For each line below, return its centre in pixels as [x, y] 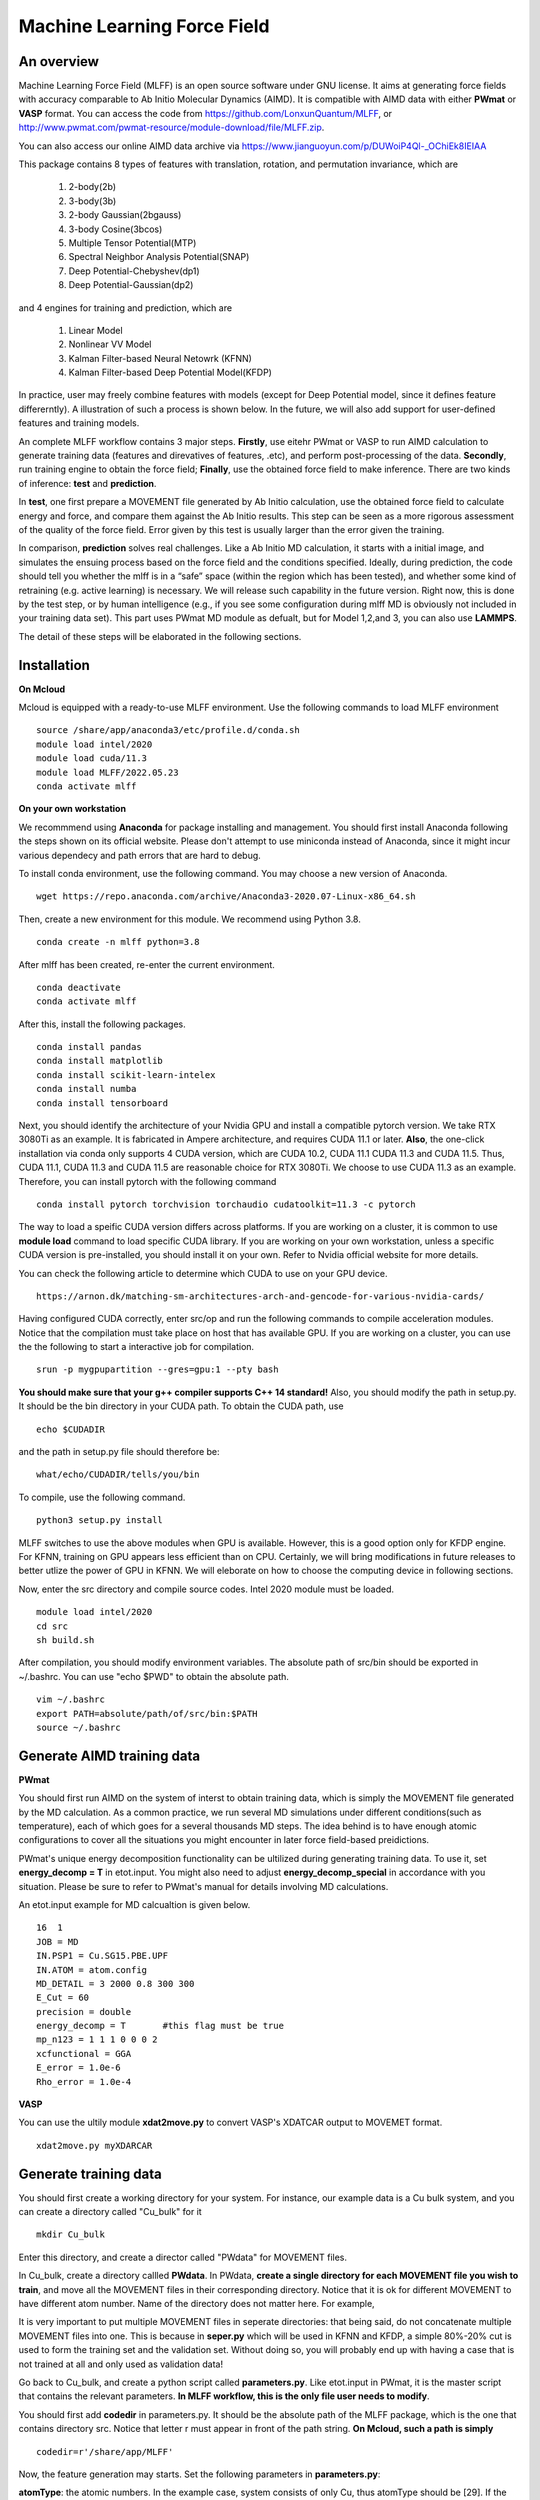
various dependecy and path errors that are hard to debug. [140, 855]
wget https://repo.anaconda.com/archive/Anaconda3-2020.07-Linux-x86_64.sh [226, 896]
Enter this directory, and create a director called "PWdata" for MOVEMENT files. [183, 2257]
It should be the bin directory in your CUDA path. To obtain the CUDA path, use [181, 1406]
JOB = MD [57, 1941]
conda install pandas [89, 1047]
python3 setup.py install [100, 1520]
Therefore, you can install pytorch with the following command [147, 1181]
